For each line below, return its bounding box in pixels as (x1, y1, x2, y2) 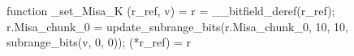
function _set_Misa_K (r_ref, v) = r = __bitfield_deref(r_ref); (6, 2, 335, 18)
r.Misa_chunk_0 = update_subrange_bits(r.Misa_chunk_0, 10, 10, (6, 18, 348, 34)
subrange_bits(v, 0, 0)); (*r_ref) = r (6, 34, 192, 50)
